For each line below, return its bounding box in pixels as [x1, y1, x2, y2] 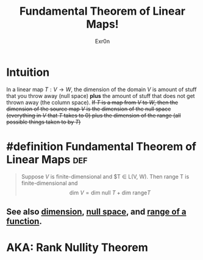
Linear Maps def [6, 152, 88, 166]
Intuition [6, 65, 50, 79]
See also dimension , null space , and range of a [6, 207, 187, 217]
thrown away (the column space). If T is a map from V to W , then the [6, 98, 179, 106]
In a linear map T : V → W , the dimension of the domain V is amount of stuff [6, 86, 197, 93]
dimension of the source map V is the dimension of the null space [6, 105, 171, 113]
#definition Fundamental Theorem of [6, 139, 197, 154]
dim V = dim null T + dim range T [69, 188, 151, 196]
